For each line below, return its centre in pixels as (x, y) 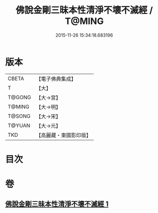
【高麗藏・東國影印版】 (63, 135)
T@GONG (19, 97)
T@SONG (19, 116)
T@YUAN (19, 125)
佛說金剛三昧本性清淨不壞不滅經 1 (57, 204)
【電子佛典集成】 (56, 79)
